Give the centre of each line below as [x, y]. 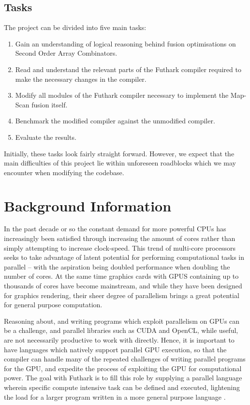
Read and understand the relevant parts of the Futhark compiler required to [128, 69]
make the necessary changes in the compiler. [81, 79]
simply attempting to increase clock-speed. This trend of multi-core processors [120, 247]
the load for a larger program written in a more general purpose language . [115, 397]
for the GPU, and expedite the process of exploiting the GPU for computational [123, 368]
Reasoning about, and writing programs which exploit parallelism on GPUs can [122, 321]
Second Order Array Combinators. [66, 53]
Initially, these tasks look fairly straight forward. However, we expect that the [119, 153]
